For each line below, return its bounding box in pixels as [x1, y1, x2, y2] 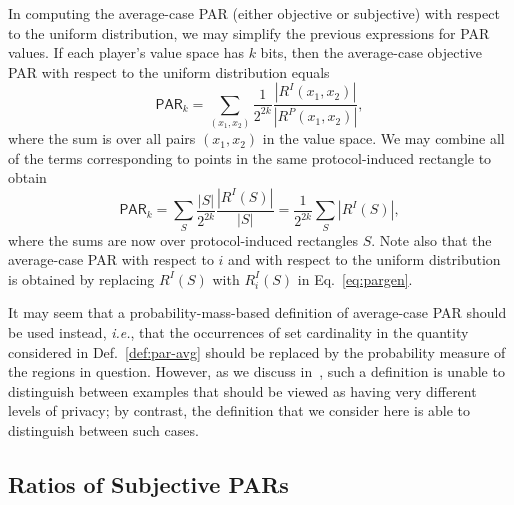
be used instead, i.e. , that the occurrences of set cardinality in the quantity [8, 322, 469, 343]
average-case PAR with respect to [8, 249, 214, 270]
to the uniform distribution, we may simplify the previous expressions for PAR [8, 22, 490, 43]
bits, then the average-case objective [260, 42, 483, 63]
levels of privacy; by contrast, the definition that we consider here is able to [8, 400, 471, 421]
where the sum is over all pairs [8, 128, 196, 149]
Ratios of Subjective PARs [8, 469, 289, 500]
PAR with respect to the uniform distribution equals [8, 61, 330, 82]
